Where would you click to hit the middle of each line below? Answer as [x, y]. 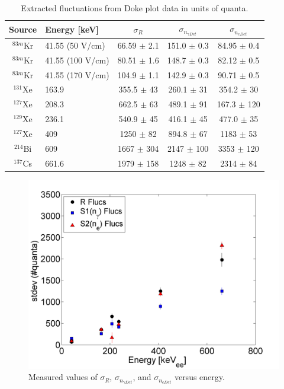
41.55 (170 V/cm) [77, 74]
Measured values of [63, 377]
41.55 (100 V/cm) [77, 60]
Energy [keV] [72, 29]
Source [23, 29]
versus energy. [199, 377]
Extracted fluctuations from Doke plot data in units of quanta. [135, 8]
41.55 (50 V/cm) [75, 45]
